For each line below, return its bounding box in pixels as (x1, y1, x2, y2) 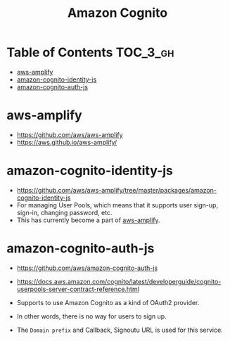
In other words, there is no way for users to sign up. (16, 311, 167, 321)
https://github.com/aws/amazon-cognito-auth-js (16, 264, 158, 272)
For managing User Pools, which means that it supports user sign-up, (16, 200, 219, 209)
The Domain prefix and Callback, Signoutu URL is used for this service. (16, 326, 223, 334)
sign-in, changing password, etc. (16, 208, 113, 217)
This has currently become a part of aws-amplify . (16, 216, 160, 224)
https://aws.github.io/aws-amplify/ (16, 138, 117, 146)
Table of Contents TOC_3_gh (6, 44, 174, 60)
